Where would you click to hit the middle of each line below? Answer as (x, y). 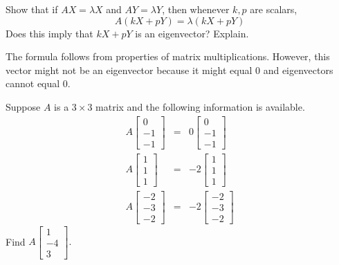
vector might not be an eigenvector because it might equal (129, 70)
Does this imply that (49, 33)
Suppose (23, 106)
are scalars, (274, 9)
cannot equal (33, 83)
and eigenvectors (298, 70)
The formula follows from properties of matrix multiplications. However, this (168, 56)
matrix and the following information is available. (200, 106)
